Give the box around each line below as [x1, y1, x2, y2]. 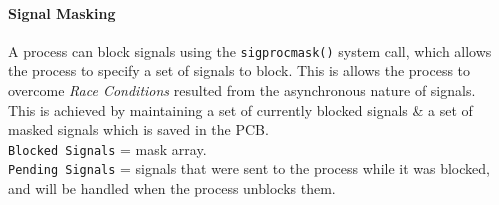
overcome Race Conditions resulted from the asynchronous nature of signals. [8, 80, 476, 101]
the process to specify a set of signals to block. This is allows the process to [8, 60, 471, 81]
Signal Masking [8, 2, 116, 23]
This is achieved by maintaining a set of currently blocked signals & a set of [8, 99, 473, 120]
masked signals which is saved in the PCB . [8, 119, 269, 140]
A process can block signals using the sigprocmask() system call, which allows [8, 40, 492, 61]
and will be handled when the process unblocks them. [8, 178, 336, 199]
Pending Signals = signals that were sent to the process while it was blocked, [8, 158, 490, 179]
